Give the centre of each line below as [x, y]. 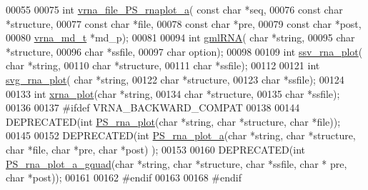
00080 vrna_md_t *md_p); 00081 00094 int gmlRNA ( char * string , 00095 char [180, 37]
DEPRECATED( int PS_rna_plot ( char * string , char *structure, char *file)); [173, 121]
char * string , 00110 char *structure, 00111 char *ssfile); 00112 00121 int [163, 65]
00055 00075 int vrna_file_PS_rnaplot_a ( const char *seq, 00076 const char [174, 9]
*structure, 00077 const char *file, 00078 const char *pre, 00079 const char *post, [184, 23]
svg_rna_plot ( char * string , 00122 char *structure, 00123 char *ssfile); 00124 [175, 79]
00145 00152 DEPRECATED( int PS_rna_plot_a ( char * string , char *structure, [181, 135]
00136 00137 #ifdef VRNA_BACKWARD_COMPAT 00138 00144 [153, 107]
